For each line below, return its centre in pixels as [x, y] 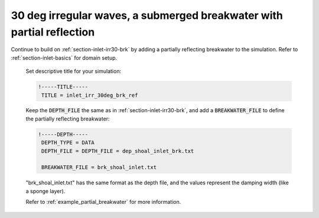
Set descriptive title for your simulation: [73, 71]
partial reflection [53, 32]
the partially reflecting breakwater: [68, 119]
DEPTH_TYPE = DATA [68, 143]
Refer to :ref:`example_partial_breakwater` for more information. [103, 202]
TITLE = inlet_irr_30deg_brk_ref [90, 95]
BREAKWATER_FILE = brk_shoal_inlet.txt [99, 167]
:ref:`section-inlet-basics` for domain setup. [64, 58]
